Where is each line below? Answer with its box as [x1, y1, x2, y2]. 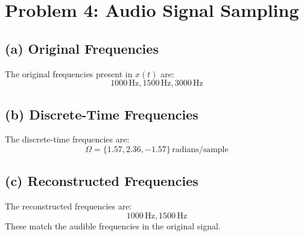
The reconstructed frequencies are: [5, 200, 132, 212]
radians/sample [172, 145, 229, 154]
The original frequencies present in [5, 67, 133, 80]
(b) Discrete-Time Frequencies [5, 104, 198, 123]
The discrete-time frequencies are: [5, 133, 130, 145]
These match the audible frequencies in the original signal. [5, 219, 221, 232]
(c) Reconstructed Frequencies [5, 171, 198, 190]
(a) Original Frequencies [5, 39, 159, 57]
